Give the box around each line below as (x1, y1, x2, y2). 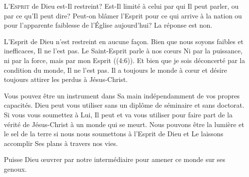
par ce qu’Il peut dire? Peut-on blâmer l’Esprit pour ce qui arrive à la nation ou (4, 10, 242, 20)
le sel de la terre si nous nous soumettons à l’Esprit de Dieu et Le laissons (4, 129, 224, 139)
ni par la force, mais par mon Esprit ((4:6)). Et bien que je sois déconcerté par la (4, 55, 245, 65)
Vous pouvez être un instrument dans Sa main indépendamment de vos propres (4, 90, 240, 100)
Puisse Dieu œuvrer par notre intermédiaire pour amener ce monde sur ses (4, 154, 226, 164)
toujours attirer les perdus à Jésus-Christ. (4, 74, 128, 84)
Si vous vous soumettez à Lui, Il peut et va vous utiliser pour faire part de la (4, 109, 232, 119)
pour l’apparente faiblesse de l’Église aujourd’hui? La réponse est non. (4, 20, 213, 30)
